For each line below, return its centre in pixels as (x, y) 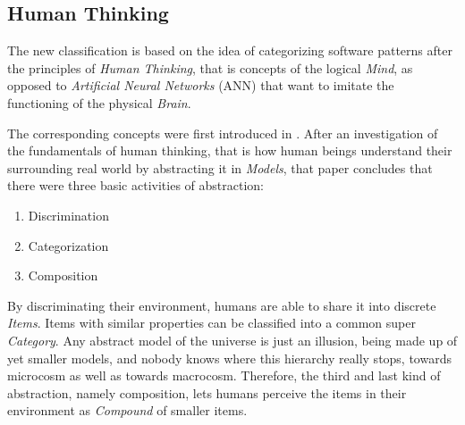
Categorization (68, 245)
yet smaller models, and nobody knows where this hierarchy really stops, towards (229, 358)
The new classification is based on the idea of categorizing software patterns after (230, 50)
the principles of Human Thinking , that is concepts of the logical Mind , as (210, 67)
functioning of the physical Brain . (99, 102)
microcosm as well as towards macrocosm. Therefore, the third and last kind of (224, 375)
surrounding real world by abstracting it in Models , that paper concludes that (220, 167)
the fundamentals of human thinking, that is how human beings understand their (230, 150)
